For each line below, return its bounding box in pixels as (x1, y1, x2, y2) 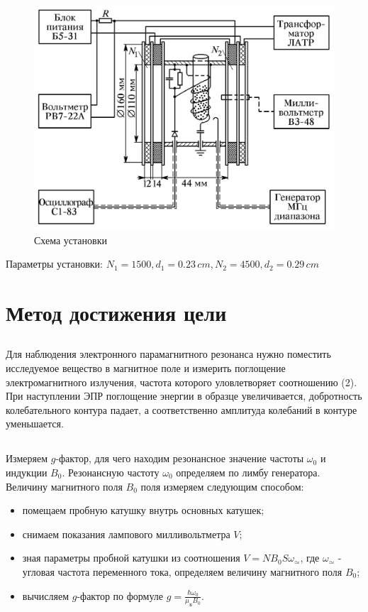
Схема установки (34, 232, 107, 247)
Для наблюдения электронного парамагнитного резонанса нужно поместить (6, 346, 331, 361)
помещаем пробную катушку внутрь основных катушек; (22, 503, 264, 518)
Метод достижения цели (6, 297, 227, 327)
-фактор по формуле (77, 588, 164, 603)
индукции (6, 465, 48, 480)
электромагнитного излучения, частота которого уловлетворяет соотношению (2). (6, 374, 357, 389)
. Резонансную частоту (62, 465, 160, 480)
